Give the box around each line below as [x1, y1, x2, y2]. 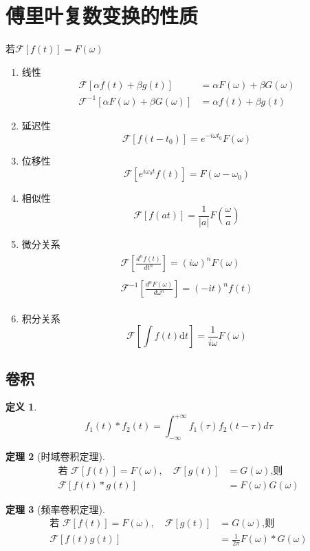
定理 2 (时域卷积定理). [5, 449, 105, 464]
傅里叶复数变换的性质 [5, 1, 199, 30]
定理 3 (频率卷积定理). [5, 501, 105, 516]
